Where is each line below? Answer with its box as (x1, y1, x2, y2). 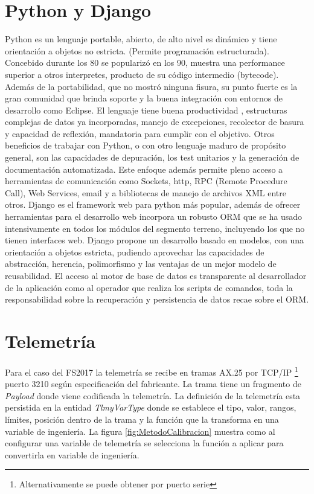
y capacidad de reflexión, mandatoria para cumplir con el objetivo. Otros (5, 127, 275, 140)
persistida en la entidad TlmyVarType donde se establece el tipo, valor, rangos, (5, 401, 296, 414)
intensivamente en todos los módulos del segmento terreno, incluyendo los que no (5, 222, 305, 234)
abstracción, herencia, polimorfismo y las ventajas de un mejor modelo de (5, 257, 277, 270)
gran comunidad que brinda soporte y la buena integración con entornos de (5, 92, 283, 104)
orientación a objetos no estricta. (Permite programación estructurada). (5, 44, 269, 57)
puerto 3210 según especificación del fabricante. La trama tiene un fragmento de (5, 377, 301, 390)
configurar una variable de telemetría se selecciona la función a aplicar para (5, 437, 284, 449)
